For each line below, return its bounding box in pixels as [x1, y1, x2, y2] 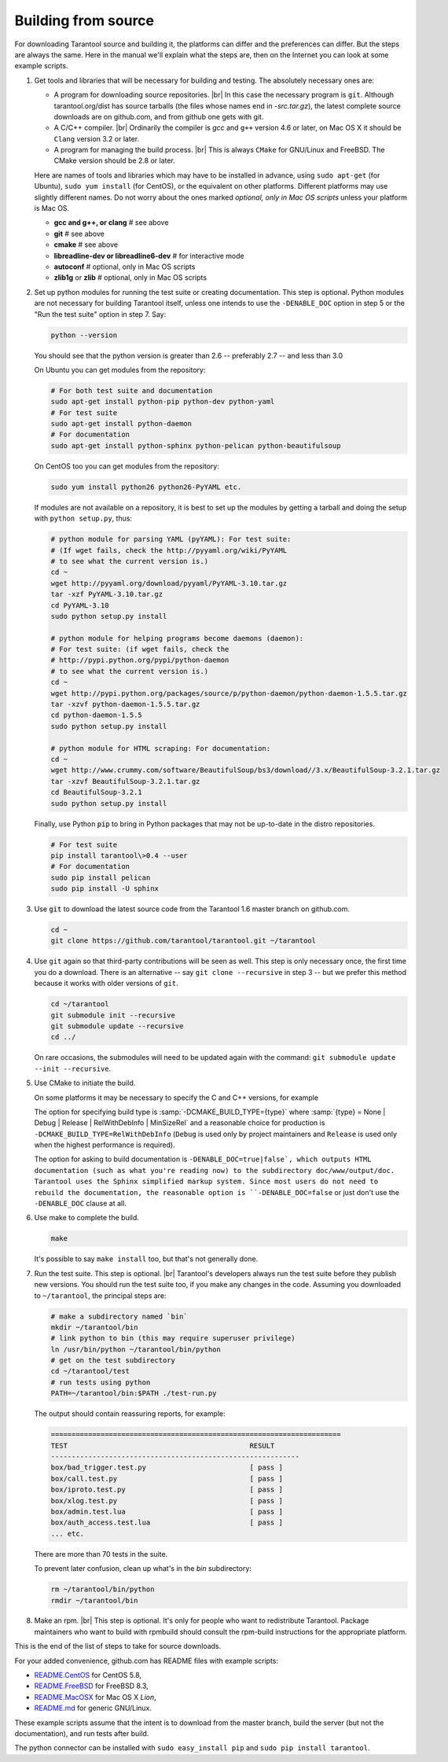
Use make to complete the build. [34, 1213, 139, 1223]
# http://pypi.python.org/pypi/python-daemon [50, 656, 230, 664]
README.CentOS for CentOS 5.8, [34, 1671, 141, 1680]
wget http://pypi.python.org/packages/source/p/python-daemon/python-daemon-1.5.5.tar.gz [50, 689, 408, 697]
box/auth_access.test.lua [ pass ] [50, 1518, 283, 1527]
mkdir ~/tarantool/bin [50, 1322, 138, 1332]
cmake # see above [53, 240, 119, 249]
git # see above [53, 229, 105, 238]
